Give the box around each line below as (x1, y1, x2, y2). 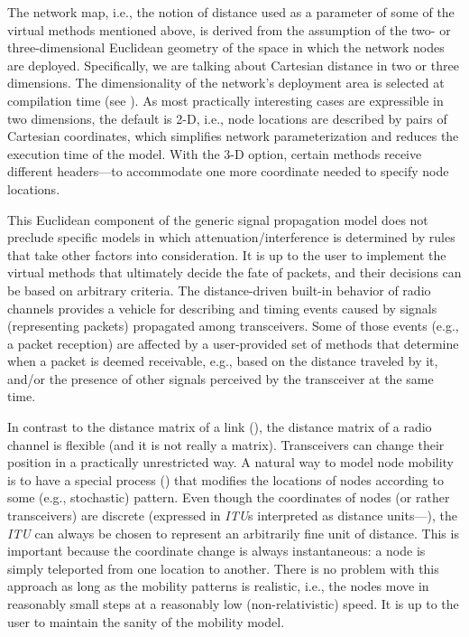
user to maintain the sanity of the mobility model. (7, 612, 285, 631)
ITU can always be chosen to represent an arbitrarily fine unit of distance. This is (7, 523, 459, 542)
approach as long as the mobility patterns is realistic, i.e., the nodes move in (7, 576, 429, 595)
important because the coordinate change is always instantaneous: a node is (7, 541, 426, 560)
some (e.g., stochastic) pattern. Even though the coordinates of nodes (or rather (7, 488, 450, 507)
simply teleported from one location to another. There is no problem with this (7, 558, 439, 577)
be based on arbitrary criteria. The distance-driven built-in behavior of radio (7, 280, 431, 299)
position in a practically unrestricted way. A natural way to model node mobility (7, 453, 455, 472)
